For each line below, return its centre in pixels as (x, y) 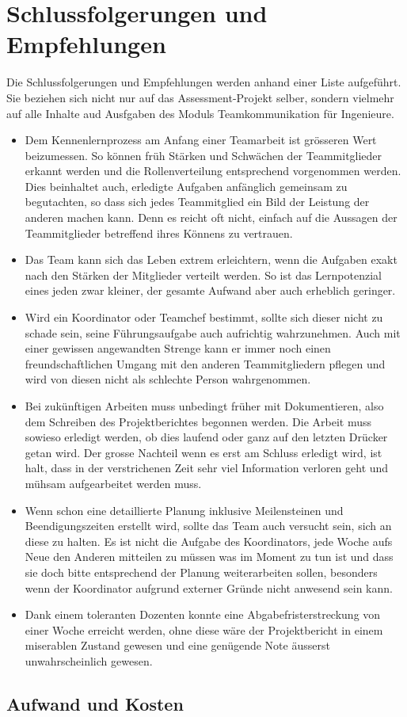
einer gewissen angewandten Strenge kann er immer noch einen (178, 348)
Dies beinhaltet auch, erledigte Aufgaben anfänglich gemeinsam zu (186, 186)
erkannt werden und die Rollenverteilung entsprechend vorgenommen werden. (213, 171)
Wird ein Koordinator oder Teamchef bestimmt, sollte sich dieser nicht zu (204, 317)
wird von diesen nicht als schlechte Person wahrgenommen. (168, 379)
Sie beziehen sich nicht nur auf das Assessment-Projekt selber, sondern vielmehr (200, 97)
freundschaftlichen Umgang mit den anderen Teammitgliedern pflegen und (205, 363)
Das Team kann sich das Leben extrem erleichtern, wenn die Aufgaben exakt (211, 259)
